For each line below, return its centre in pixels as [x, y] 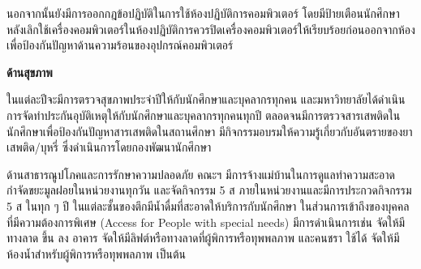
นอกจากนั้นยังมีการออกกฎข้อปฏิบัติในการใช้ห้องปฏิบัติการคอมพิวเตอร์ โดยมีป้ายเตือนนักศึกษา [203, 13]
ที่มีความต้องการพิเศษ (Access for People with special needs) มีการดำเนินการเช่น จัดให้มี [206, 222]
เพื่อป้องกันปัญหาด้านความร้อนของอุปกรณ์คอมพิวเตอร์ [120, 45]
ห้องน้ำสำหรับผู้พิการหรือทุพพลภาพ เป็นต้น [96, 253]
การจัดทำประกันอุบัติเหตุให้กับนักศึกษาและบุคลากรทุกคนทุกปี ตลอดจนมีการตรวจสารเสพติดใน [204, 115]
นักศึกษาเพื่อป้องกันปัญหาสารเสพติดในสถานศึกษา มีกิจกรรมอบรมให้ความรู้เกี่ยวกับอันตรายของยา [210, 131]
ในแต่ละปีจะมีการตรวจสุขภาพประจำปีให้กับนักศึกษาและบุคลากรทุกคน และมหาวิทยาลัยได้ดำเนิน [206, 99]
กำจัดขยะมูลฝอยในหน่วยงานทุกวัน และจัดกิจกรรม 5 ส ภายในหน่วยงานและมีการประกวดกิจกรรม [209, 190]
